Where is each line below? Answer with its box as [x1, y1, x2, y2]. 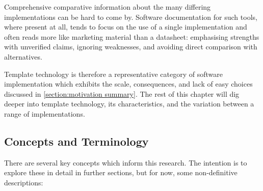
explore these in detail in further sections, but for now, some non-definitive [4, 167, 238, 178]
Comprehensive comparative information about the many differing [4, 2, 211, 12]
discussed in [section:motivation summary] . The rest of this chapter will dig [4, 88, 240, 99]
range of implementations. [4, 108, 85, 119]
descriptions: [4, 177, 43, 187]
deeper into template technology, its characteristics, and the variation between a [4, 98, 254, 109]
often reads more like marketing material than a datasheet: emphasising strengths [4, 31, 259, 42]
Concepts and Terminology [4, 133, 149, 149]
